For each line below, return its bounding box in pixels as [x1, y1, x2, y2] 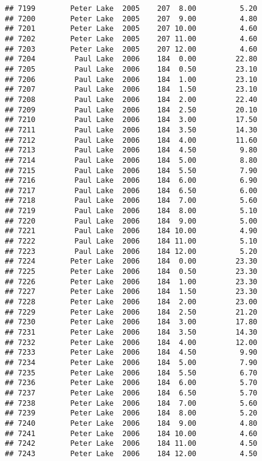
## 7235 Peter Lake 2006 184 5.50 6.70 [5, 368, 258, 377]
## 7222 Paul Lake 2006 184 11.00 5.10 [5, 237, 258, 246]
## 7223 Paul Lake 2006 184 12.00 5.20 [5, 247, 258, 256]
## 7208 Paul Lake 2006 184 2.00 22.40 [5, 95, 258, 104]
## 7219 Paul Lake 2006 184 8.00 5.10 [5, 207, 258, 216]
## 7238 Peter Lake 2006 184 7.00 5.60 [5, 398, 258, 408]
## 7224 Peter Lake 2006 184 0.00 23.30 [5, 257, 258, 266]
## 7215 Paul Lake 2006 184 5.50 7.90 [5, 166, 258, 175]
